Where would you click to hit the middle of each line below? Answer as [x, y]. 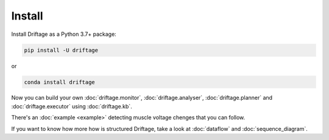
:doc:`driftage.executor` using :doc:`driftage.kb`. [72, 106]
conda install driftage [60, 82]
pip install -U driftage [61, 50]
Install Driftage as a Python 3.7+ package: [64, 34]
